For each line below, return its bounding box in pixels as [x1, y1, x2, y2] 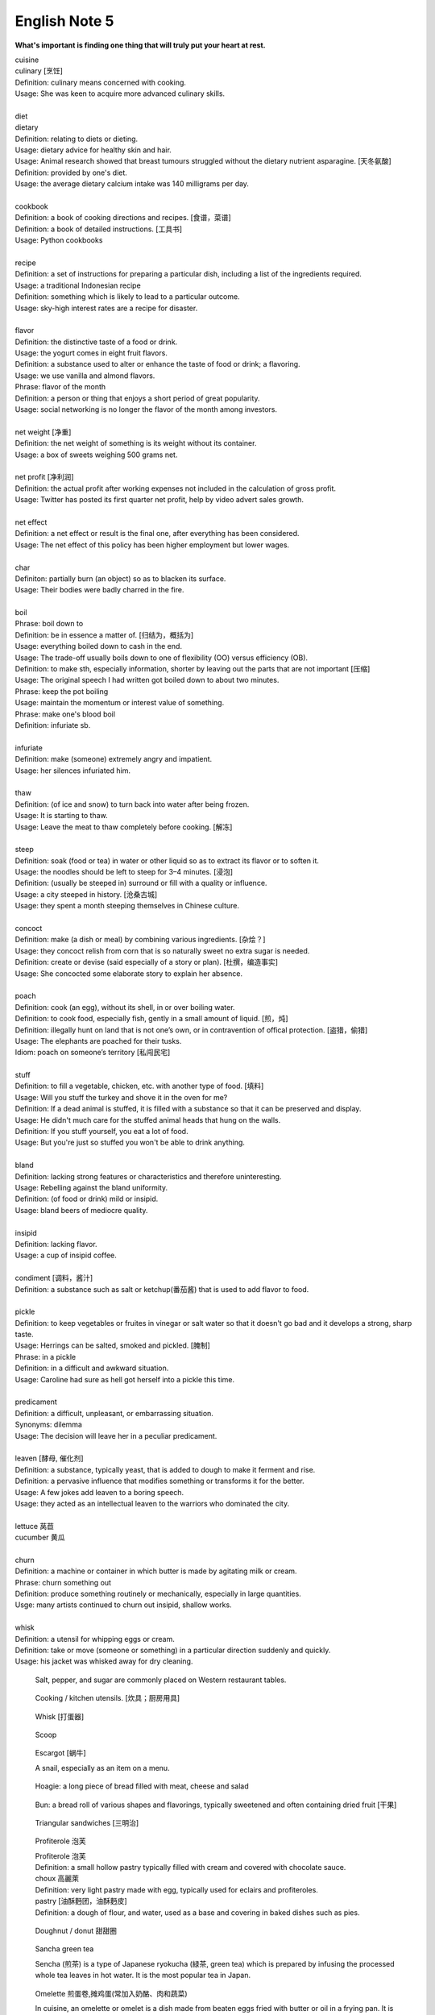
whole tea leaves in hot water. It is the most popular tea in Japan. [35, 1971, 251, 1980]
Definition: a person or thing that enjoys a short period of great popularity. [14, 393, 261, 403]
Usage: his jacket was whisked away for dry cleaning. [14, 1656, 193, 1666]
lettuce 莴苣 [14, 1521, 55, 1531]
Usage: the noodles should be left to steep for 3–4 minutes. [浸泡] [14, 867, 234, 877]
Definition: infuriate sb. [14, 720, 91, 729]
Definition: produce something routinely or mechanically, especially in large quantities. [14, 1589, 301, 1599]
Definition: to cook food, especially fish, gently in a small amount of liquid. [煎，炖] [14, 1014, 289, 1024]
